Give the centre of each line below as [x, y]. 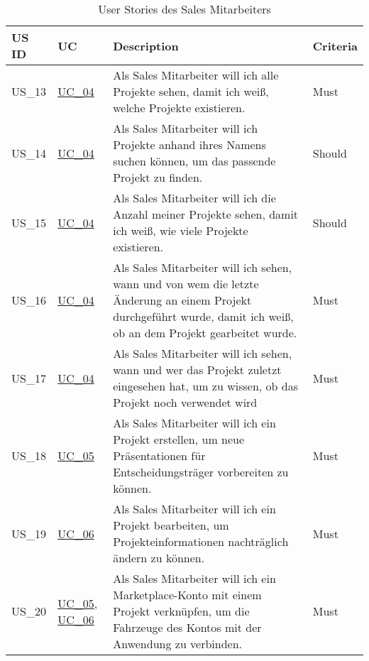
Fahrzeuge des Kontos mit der [187, 627]
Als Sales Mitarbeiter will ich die [194, 198]
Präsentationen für [159, 455]
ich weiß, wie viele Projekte [181, 230]
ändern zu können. [159, 558]
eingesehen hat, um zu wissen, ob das [205, 386]
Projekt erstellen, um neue [179, 439]
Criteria [335, 45]
